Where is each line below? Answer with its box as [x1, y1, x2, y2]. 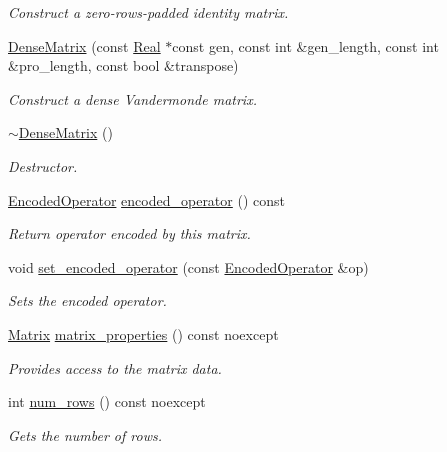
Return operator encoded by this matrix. [8, 223, 251, 244]
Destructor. [8, 155, 78, 176]
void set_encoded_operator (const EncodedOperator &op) [8, 256, 369, 277]
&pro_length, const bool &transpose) [8, 55, 239, 76]
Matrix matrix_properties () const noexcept [8, 323, 279, 344]
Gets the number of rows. [8, 424, 162, 445]
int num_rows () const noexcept [8, 391, 206, 412]
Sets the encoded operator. [8, 290, 167, 311]
